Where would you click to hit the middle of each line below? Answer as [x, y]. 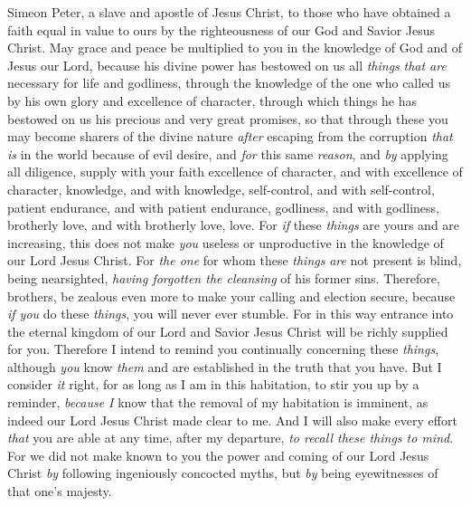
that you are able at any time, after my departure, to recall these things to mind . [231, 438]
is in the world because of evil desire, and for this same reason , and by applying [228, 153]
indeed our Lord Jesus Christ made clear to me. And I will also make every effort [232, 420]
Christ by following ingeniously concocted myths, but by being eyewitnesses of [223, 473]
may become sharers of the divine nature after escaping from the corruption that [230, 136]
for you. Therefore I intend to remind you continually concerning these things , [223, 349]
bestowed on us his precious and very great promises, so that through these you [228, 118]
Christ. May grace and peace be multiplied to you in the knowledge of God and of [235, 48]
